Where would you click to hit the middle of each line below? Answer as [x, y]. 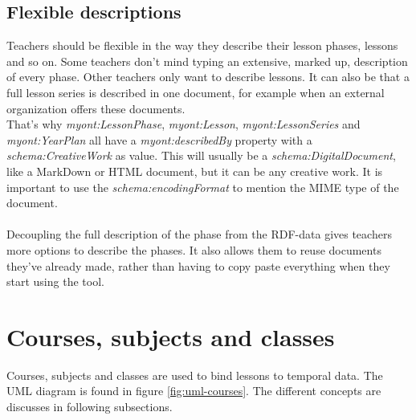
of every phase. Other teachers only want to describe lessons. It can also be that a [208, 77]
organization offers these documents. [96, 108]
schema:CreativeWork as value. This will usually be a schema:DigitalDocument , [201, 155]
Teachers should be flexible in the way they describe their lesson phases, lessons [202, 45]
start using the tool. [55, 281]
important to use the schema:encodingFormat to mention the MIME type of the [203, 187]
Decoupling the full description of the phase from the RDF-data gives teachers [199, 234]
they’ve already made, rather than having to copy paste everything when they [198, 265]
